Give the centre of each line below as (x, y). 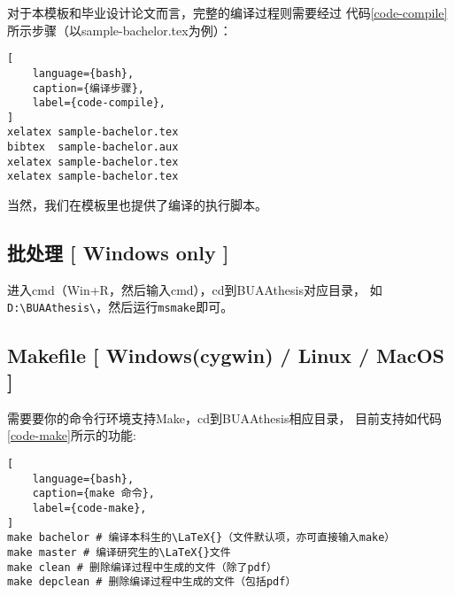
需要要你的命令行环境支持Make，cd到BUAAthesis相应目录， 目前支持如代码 (225, 417)
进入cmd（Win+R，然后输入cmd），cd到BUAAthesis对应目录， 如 (195, 289)
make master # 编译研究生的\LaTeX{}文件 (119, 552)
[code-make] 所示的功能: (72, 435)
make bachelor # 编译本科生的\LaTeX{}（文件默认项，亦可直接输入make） (201, 538)
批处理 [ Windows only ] (118, 253)
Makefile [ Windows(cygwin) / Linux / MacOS (226, 355)
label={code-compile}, (99, 103)
